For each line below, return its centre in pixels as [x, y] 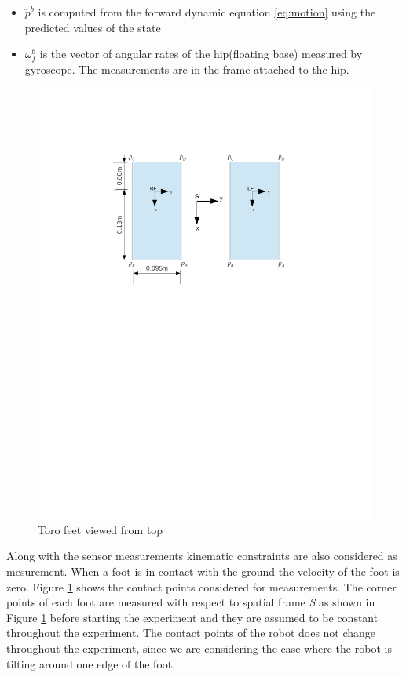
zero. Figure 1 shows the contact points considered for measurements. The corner [201, 586]
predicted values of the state [93, 27]
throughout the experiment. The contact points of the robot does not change [191, 633]
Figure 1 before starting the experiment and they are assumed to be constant [192, 617]
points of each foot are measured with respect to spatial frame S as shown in [191, 602]
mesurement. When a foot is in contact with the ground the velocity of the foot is [203, 571]
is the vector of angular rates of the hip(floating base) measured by [201, 54]
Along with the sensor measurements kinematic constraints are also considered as [202, 556]
